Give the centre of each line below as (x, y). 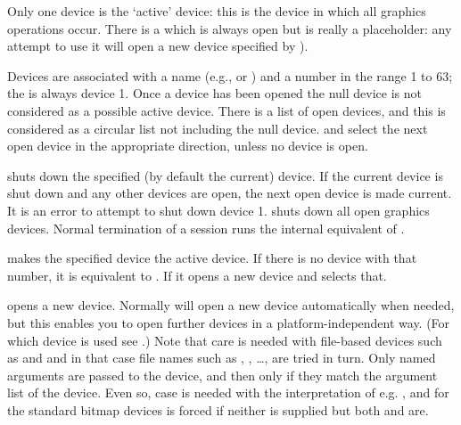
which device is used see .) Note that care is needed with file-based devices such (225, 340)
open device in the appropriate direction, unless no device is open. (188, 146)
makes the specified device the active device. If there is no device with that (212, 258)
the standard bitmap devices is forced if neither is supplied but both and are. (218, 409)
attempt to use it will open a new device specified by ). (158, 46)
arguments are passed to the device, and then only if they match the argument (222, 375)
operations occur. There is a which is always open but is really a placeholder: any (230, 28)
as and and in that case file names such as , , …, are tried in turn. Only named (222, 358)
